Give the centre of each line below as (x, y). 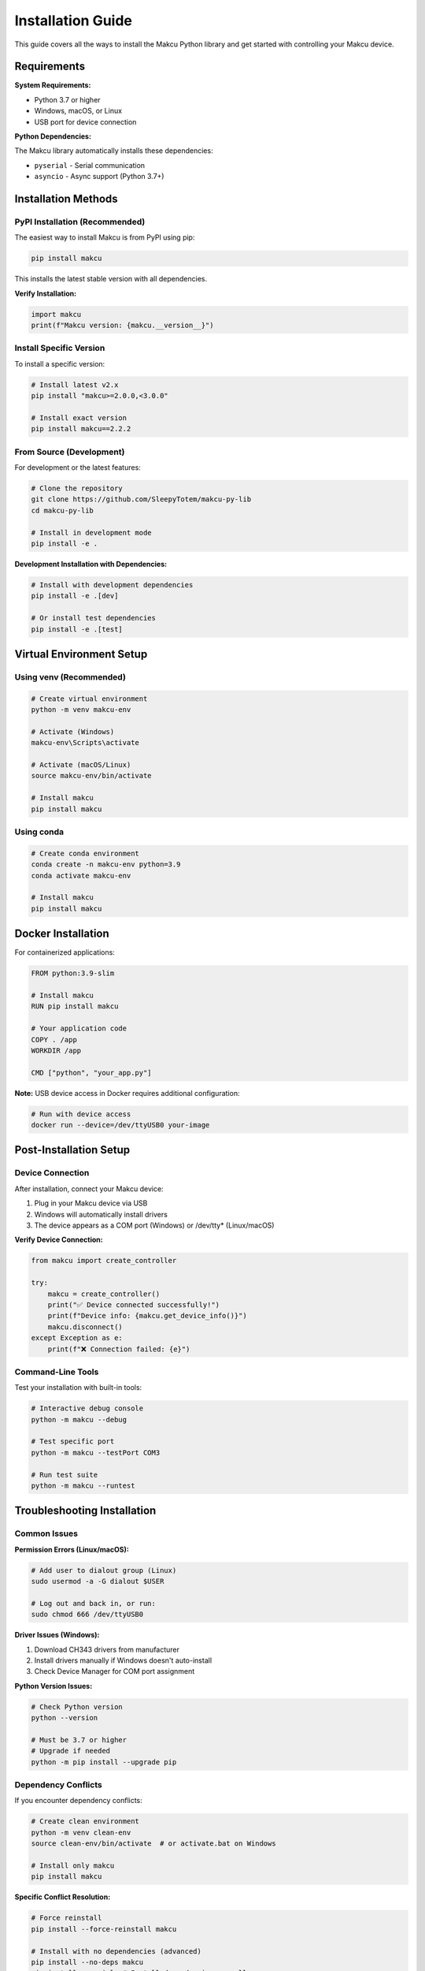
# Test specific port (73, 1442)
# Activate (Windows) (73, 732)
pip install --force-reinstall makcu (104, 1929)
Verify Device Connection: (59, 1240)
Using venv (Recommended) (70, 676)
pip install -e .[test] (77, 629)
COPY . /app (54, 1040)
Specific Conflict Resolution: (63, 1897)
